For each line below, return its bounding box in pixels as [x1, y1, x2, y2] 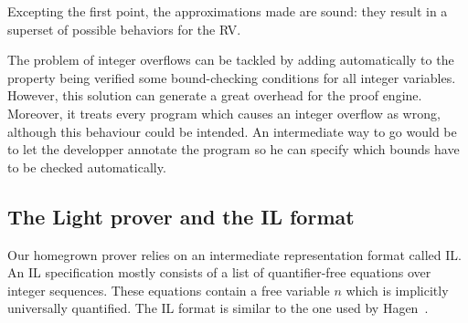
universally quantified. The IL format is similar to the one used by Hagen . [7, 298, 429, 318]
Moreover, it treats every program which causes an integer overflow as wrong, [7, 103, 441, 122]
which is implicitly [346, 280, 449, 299]
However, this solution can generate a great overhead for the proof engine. [7, 86, 422, 105]
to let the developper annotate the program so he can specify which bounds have [7, 140, 460, 159]
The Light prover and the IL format [7, 202, 355, 230]
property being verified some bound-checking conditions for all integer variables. [7, 68, 456, 87]
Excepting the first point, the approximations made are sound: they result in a [7, 2, 448, 20]
